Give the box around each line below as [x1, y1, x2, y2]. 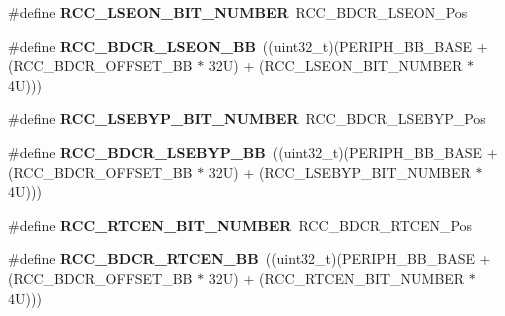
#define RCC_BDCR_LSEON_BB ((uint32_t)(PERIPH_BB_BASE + [8, 35, 488, 56]
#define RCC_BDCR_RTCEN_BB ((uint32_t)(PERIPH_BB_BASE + [8, 248, 491, 269]
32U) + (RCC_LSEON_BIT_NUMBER [208, 55, 463, 76]
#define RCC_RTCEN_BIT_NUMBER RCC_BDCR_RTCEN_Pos [8, 214, 473, 235]
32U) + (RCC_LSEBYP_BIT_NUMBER [208, 161, 471, 182]
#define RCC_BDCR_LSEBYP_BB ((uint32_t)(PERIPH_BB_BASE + [8, 141, 498, 162]
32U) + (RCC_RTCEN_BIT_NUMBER [208, 267, 465, 288]
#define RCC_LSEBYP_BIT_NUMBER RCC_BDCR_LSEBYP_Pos [8, 108, 486, 129]
